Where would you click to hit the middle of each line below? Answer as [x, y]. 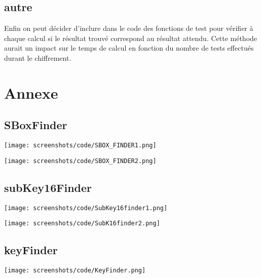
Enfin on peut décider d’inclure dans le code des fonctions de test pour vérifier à [129, 28]
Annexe [31, 92]
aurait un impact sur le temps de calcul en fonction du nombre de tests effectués [129, 48]
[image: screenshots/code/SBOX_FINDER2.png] [80, 161]
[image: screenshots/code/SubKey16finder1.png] [86, 208]
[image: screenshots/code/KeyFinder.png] [75, 271]
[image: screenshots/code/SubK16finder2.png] [82, 224]
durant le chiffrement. [38, 57]
